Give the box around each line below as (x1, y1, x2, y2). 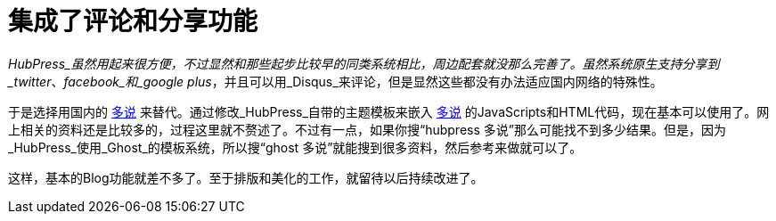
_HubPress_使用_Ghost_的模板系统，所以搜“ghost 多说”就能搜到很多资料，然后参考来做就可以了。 (8, 139, 583, 155)
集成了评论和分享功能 (8, 6, 258, 37)
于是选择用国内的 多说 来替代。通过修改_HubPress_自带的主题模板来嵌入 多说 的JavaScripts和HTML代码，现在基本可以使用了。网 (8, 103, 770, 119)
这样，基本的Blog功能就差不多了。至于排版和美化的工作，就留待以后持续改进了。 (8, 169, 484, 185)
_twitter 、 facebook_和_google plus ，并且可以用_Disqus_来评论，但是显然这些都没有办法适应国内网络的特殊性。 (8, 73, 663, 89)
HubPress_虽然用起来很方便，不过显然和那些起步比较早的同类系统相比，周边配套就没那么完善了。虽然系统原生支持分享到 (8, 55, 720, 71)
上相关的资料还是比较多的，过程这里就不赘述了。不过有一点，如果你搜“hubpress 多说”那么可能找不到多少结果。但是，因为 (8, 121, 726, 137)
